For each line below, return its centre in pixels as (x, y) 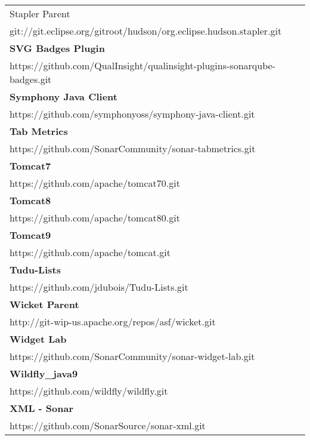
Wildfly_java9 (44, 373)
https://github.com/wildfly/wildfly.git (89, 391)
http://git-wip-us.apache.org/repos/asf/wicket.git (113, 321)
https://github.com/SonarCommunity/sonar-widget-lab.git (132, 356)
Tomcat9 (30, 235)
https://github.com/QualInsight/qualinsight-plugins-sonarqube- (142, 65)
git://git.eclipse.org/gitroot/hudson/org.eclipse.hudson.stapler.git (146, 31)
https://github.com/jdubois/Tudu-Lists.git (99, 287)
